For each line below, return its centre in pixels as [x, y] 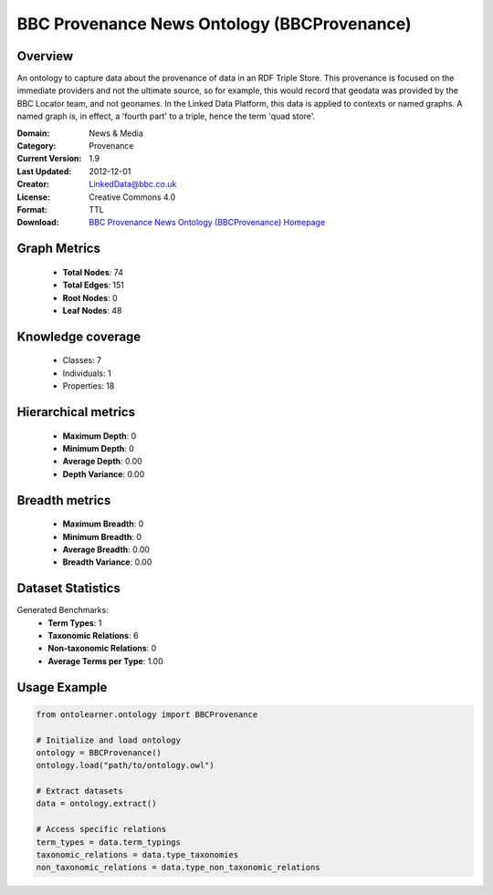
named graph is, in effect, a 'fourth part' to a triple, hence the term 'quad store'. [166, 116]
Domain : [33, 133]
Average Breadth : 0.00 [106, 549]
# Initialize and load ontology [109, 740]
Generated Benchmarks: [63, 610]
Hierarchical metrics [76, 412]
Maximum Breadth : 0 [103, 524]
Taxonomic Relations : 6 [93, 635]
